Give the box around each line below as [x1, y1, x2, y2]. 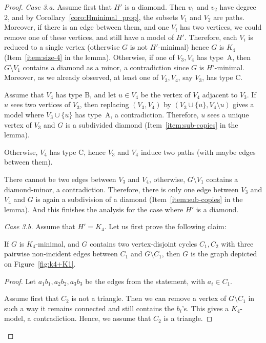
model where [4, 109, 44, 119]
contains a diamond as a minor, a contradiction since [23, 62, 189, 72]
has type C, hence [49, 146, 106, 157]
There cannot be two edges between [4, 173, 116, 184]
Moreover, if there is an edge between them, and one [4, 22, 169, 32]
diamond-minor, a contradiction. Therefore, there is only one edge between [4, 184, 239, 194]
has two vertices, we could [180, 22, 262, 32]
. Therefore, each [184, 31, 237, 42]
